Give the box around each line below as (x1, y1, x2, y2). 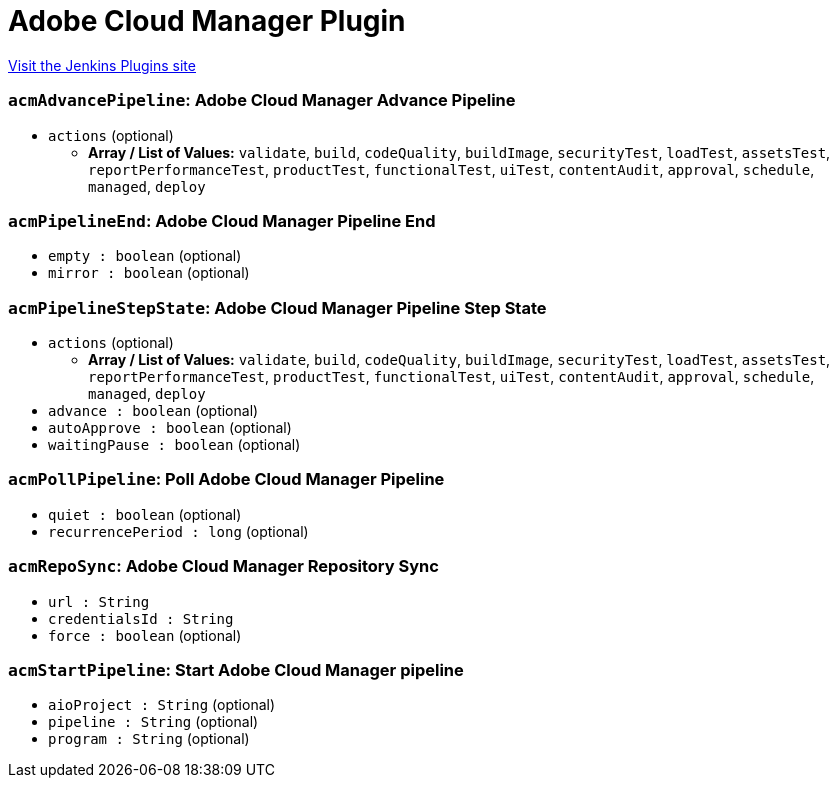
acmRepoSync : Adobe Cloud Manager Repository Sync (8, 556, 439, 577)
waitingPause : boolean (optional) (48, 436, 301, 453)
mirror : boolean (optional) (48, 264, 250, 282)
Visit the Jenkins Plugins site (8, 56, 196, 74)
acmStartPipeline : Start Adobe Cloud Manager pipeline (8, 659, 464, 680)
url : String (48, 593, 150, 610)
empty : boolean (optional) (48, 247, 242, 265)
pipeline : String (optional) (48, 713, 259, 731)
